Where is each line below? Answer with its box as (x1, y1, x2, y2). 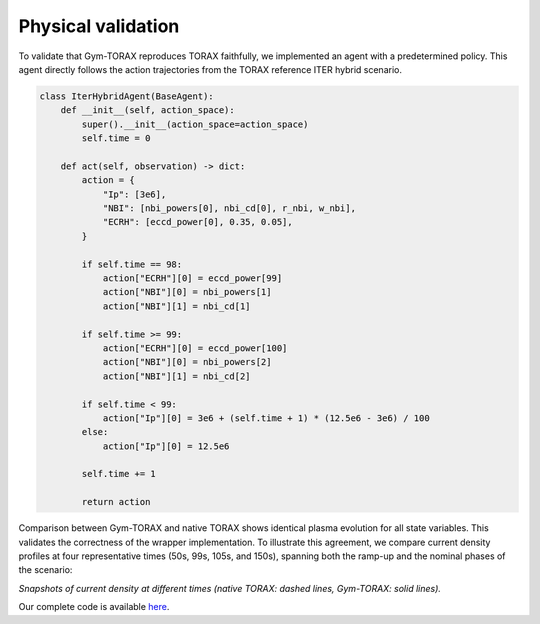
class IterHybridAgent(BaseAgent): (39, 90, 214, 102)
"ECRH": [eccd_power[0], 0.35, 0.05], (102, 216, 294, 228)
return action (81, 496, 151, 508)
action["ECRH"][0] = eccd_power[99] (102, 273, 283, 284)
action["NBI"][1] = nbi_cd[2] (102, 370, 251, 382)
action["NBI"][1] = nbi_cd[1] (102, 300, 251, 312)
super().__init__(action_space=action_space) (81, 118, 309, 130)
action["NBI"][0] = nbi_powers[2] (102, 356, 272, 368)
